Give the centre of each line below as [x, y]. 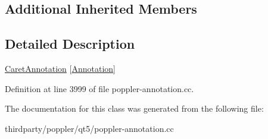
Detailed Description [70, 44]
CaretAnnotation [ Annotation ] [60, 68]
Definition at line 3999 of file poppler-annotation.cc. [99, 88]
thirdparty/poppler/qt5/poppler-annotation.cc [89, 128]
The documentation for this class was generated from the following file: [134, 108]
